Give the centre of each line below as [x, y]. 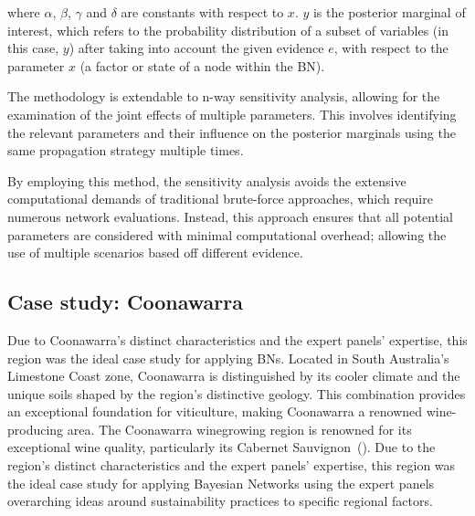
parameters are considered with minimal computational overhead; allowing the [227, 234]
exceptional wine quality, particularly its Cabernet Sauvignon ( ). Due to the [222, 447]
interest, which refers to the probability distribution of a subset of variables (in [228, 30]
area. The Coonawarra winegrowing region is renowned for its [239, 429]
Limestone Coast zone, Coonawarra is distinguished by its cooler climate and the [234, 376]
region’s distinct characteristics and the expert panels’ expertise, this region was [232, 465]
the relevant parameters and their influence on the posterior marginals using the [232, 132]
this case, [33, 48]
